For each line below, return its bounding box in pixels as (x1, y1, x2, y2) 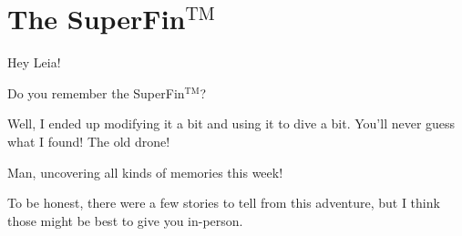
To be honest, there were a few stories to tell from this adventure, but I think (7, 193, 440, 212)
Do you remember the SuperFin (7, 83, 185, 102)
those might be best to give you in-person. (7, 210, 243, 230)
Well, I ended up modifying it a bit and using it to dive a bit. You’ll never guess (7, 114, 456, 133)
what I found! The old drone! (7, 131, 170, 150)
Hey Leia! (7, 53, 61, 72)
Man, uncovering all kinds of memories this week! (7, 162, 283, 181)
